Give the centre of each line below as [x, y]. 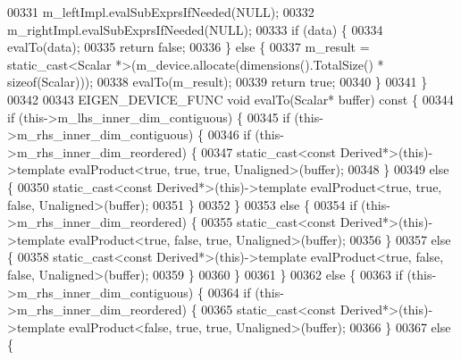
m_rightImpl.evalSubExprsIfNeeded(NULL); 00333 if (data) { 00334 [195, 29]
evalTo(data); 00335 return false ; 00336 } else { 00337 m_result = [189, 47]
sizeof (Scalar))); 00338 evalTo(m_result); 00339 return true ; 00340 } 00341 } [218, 82]
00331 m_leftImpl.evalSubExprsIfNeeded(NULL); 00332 [161, 12]
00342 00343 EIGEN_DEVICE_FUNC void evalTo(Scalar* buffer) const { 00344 [230, 99]
